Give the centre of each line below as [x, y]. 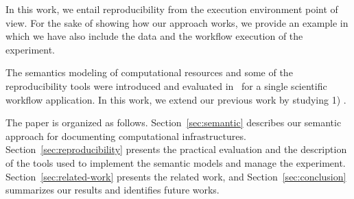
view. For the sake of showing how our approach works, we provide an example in [177, 22]
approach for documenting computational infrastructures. [126, 136]
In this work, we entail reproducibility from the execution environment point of [172, 9]
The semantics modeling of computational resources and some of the [149, 72]
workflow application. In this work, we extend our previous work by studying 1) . [176, 99]
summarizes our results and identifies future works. [113, 190]
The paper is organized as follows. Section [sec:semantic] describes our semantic [174, 122]
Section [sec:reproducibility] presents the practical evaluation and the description [176, 149]
